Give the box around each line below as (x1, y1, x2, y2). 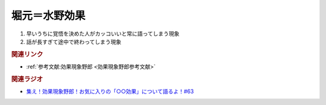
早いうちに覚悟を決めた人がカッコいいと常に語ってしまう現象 (26, 30, 180, 37)
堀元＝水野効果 (11, 9, 86, 22)
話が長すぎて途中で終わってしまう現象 (26, 38, 122, 45)
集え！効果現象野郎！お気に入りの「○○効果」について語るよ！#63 (26, 88, 194, 95)
